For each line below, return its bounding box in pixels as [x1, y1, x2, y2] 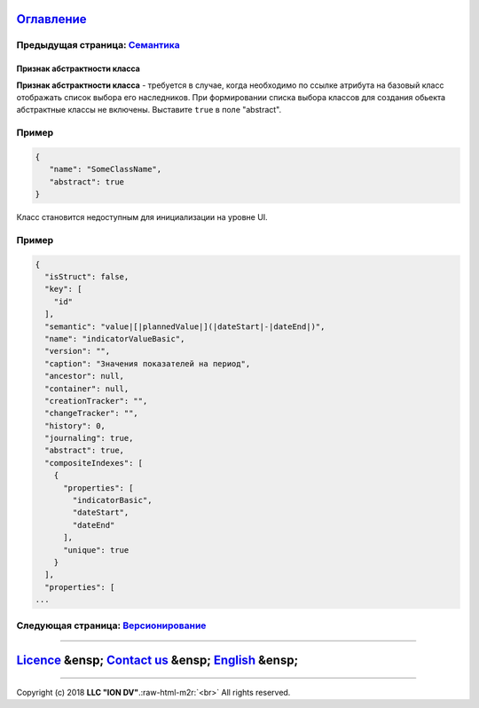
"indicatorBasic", [72, 495, 153, 506]
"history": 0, [44, 421, 106, 430]
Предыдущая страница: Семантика [16, 39, 181, 51]
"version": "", [44, 346, 111, 357]
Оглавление [16, 12, 88, 27]
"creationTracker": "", [44, 396, 148, 405]
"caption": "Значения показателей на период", [44, 358, 251, 368]
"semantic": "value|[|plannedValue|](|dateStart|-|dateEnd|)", [44, 321, 326, 332]
